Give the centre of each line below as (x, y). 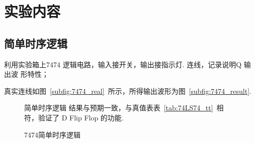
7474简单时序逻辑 (52, 134)
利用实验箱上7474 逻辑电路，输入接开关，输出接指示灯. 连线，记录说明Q (123, 64)
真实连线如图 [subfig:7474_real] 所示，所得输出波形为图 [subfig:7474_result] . (128, 91)
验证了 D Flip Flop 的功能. (81, 117)
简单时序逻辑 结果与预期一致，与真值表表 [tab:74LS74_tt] (119, 108)
